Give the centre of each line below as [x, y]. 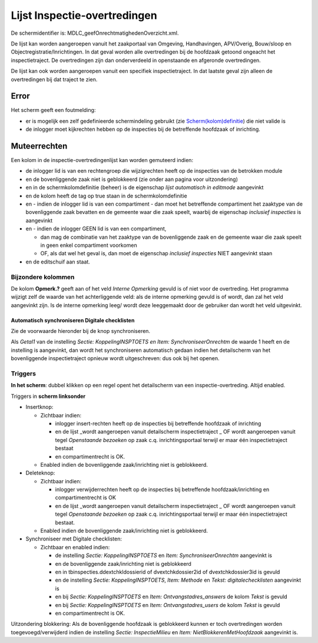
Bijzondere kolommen [43, 277]
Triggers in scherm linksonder [48, 396]
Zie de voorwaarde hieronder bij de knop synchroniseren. [80, 331]
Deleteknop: [40, 473]
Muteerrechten [39, 146]
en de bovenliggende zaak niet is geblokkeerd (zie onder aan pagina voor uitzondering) [132, 179]
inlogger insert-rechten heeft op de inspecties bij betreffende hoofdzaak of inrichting [158, 423]
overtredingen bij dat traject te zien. [54, 79]
